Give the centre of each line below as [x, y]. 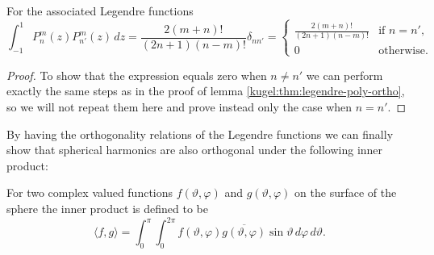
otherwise [402, 50]
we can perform [344, 75]
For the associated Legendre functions [100, 10]
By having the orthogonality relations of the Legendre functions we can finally [200, 134]
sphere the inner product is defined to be [107, 208]
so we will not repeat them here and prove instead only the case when [179, 106]
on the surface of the [346, 192]
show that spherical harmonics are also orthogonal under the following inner [195, 150]
